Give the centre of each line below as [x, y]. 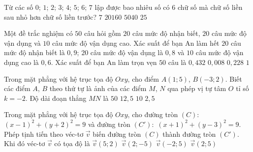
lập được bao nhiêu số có [132, 7]
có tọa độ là [72, 143]
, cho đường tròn [153, 114]
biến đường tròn [117, 134]
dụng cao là [21, 62]
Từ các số [19, 7]
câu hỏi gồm [102, 33]
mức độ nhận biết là [34, 52]
